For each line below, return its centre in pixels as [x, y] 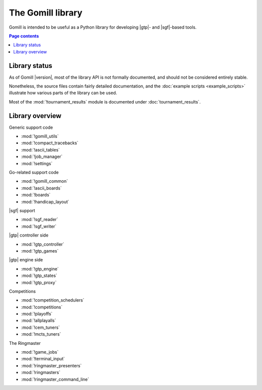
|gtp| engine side [26, 260]
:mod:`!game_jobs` [40, 352]
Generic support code [31, 127]
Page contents [24, 36]
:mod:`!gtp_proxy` [39, 282]
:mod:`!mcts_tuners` [41, 334]
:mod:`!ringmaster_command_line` [55, 379]
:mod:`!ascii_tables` [41, 150]
